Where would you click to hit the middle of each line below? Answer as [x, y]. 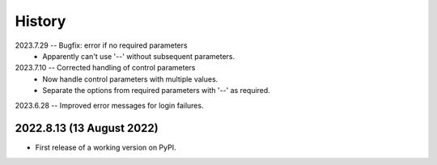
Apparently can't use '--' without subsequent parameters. [138, 56]
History [40, 21]
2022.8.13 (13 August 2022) [87, 128]
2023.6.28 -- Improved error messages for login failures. [109, 105]
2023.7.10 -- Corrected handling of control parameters [105, 68]
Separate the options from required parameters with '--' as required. [156, 91]
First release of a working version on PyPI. [106, 148]
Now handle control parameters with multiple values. [130, 79]
